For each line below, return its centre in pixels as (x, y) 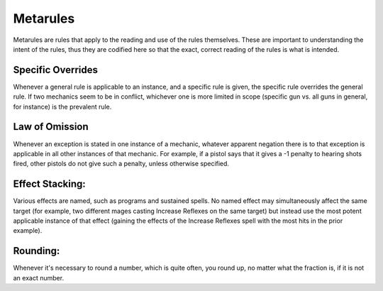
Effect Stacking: (49, 184)
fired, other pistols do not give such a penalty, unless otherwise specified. (121, 164)
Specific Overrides (56, 70)
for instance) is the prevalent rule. (62, 106)
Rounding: (37, 251)
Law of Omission (51, 127)
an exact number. (38, 278)
